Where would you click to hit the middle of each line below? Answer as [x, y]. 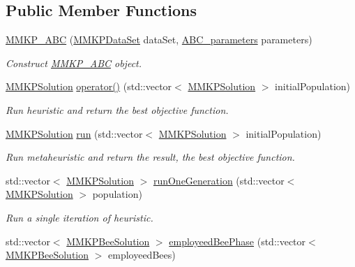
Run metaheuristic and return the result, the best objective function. [150, 157]
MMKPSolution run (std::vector [74, 133]
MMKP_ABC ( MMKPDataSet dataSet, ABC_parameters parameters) [159, 39]
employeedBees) [142, 255]
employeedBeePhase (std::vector [237, 241]
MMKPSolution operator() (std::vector [89, 86]
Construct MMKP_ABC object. [74, 63]
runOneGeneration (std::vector [219, 180]
